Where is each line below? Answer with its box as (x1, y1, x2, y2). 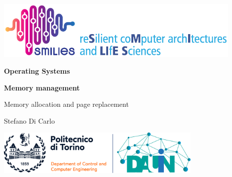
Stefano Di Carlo (4, 115, 55, 126)
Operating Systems (4, 66, 70, 76)
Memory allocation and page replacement (4, 99, 129, 109)
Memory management (4, 82, 80, 92)
